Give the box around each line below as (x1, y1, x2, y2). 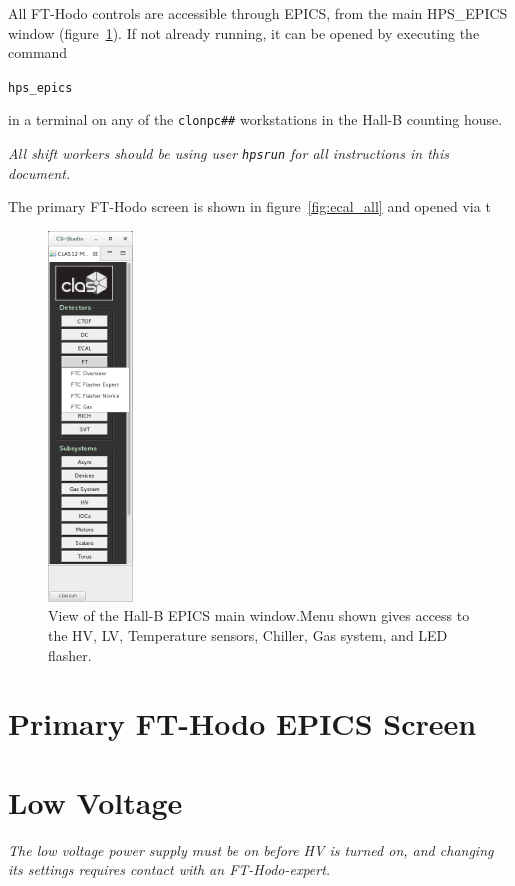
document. (8, 162, 71, 183)
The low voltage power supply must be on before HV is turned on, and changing (8, 839, 494, 860)
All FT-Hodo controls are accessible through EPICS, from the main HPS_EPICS (8, 3, 508, 23)
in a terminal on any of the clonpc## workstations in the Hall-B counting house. (8, 109, 503, 130)
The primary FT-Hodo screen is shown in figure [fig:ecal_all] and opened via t (8, 196, 491, 217)
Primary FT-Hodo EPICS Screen (8, 703, 477, 744)
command (8, 42, 68, 63)
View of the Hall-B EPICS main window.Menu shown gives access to (48, 605, 470, 626)
